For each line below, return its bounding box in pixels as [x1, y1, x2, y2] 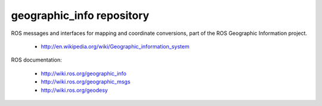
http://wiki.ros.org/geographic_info [41, 70, 126, 77]
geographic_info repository [11, 9, 150, 22]
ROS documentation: [11, 56, 62, 63]
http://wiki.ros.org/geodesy [41, 86, 109, 94]
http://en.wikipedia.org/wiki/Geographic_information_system [41, 43, 190, 50]
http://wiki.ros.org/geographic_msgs [41, 78, 131, 85]
